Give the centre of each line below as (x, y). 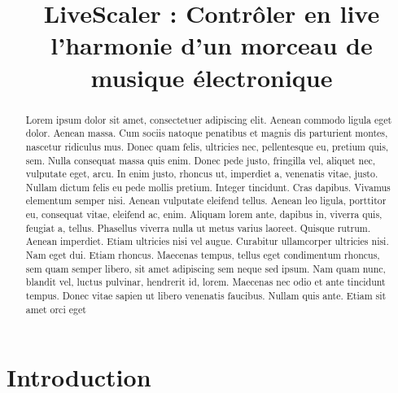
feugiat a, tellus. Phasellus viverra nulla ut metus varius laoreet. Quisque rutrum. (198, 227)
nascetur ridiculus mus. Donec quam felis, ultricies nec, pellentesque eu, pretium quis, (207, 146)
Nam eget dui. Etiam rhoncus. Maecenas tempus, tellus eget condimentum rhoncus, (203, 255)
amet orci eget (56, 309)
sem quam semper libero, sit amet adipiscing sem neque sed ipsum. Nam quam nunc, (206, 268)
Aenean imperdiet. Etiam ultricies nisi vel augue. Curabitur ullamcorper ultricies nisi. (207, 241)
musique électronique (212, 77)
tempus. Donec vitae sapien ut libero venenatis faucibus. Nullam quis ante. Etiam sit (206, 296)
